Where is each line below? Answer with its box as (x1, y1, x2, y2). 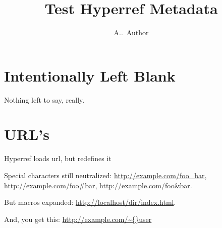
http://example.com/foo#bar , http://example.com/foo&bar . (4, 180, 192, 190)
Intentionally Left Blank (4, 65, 176, 86)
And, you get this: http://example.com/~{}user (4, 213, 152, 224)
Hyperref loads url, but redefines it (4, 153, 112, 164)
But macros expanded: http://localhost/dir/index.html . (4, 197, 176, 207)
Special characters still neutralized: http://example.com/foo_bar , (4, 170, 207, 180)
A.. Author (114, 27, 149, 38)
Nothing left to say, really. (4, 94, 85, 105)
